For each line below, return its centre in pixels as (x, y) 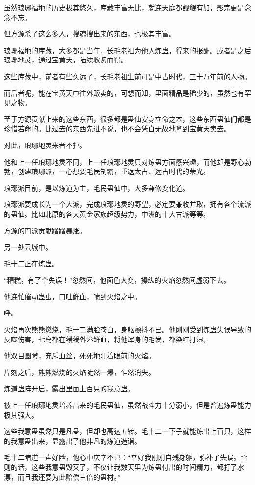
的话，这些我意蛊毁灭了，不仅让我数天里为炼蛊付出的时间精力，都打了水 (127, 467)
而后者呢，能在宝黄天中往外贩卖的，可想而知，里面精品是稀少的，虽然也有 (124, 93)
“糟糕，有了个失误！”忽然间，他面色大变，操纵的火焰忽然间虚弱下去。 (117, 280)
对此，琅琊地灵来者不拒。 (45, 145)
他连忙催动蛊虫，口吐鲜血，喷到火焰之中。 (73, 296)
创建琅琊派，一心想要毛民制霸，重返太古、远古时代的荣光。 (114, 171)
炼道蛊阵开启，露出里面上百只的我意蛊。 (69, 388)
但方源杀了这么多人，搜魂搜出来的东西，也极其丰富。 (90, 34)
